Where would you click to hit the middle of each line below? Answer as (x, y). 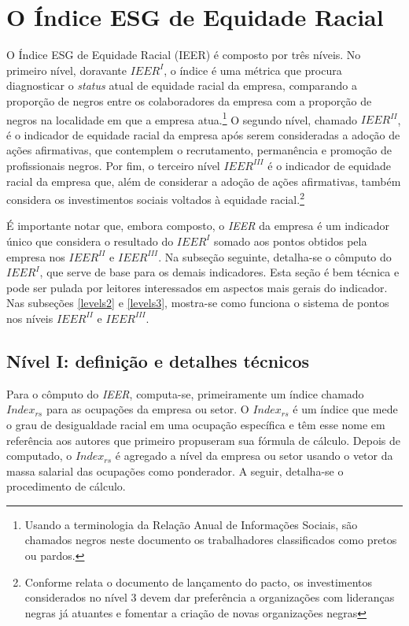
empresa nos (36, 256)
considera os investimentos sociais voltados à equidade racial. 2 (155, 198)
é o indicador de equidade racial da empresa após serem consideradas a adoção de (203, 134)
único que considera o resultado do (90, 241)
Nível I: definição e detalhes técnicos (158, 360)
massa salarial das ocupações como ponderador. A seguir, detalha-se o (175, 470)
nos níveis (30, 318)
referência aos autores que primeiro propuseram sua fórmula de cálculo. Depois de (203, 440)
